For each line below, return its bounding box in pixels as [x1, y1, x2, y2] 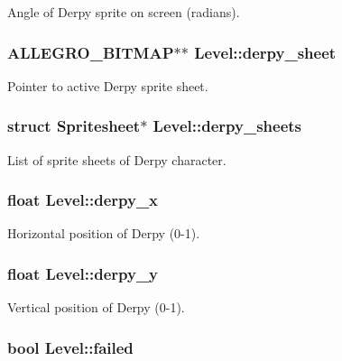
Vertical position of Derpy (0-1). [7, 298, 185, 317]
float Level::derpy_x [7, 189, 159, 211]
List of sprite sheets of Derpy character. [7, 150, 226, 169]
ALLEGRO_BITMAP [7, 41, 174, 63]
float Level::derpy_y [7, 262, 159, 284]
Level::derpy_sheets [153, 115, 302, 137]
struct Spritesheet [7, 115, 141, 137]
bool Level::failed [7, 336, 134, 358]
